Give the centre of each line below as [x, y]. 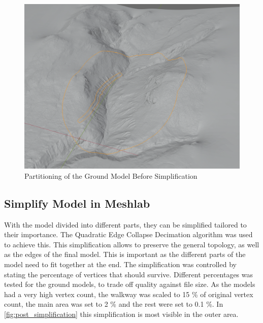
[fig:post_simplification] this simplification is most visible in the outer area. [121, 314]
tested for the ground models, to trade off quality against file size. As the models [130, 284]
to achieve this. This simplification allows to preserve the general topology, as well [132, 244]
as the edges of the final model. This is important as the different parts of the [125, 254]
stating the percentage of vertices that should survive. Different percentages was [129, 274]
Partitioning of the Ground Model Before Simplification [111, 175]
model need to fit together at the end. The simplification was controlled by [120, 264]
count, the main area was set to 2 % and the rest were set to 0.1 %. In [114, 304]
